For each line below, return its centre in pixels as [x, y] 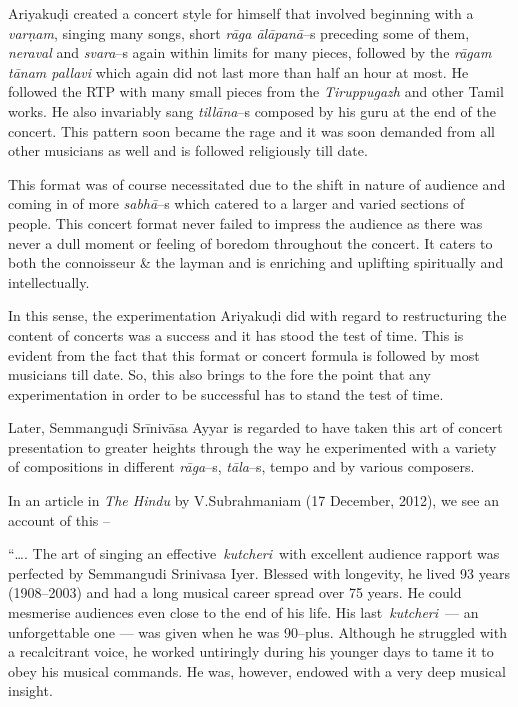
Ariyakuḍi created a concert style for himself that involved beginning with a [241, 13]
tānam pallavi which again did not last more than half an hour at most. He [238, 71]
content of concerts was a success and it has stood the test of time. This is [236, 334]
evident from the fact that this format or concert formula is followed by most [244, 354]
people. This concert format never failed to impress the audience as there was [245, 222]
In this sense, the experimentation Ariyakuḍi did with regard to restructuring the [257, 315]
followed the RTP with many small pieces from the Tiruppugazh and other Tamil [256, 91]
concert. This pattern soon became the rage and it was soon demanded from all [251, 130]
